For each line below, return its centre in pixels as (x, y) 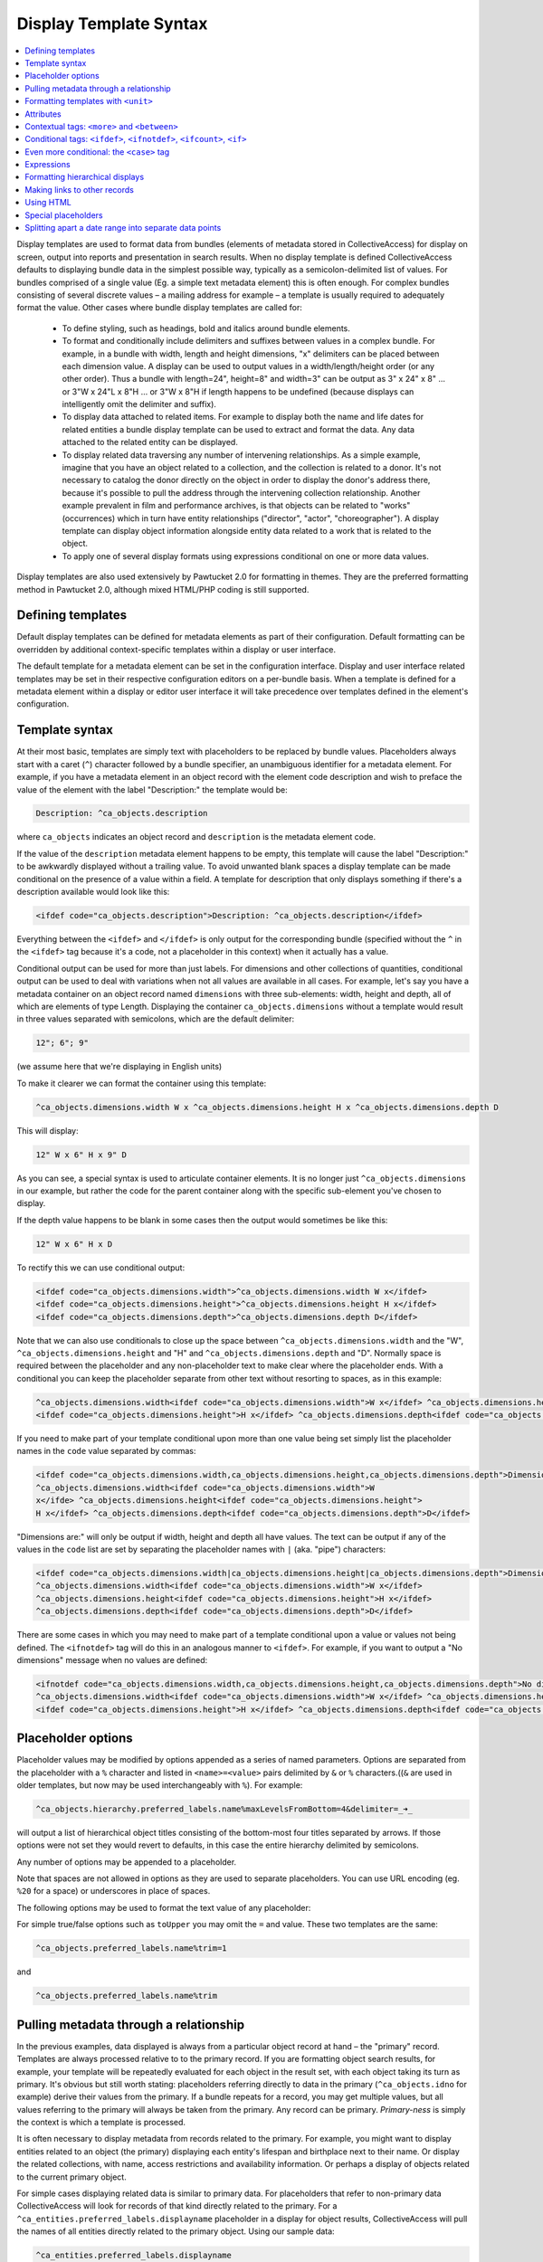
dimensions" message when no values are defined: (112, 1659)
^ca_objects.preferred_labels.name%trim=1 (131, 1948)
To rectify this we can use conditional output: (101, 1268)
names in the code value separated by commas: (106, 1451)
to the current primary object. (71, 2177)
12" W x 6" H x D (74, 1244)
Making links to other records (80, 189)
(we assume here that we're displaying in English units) (119, 1067)
